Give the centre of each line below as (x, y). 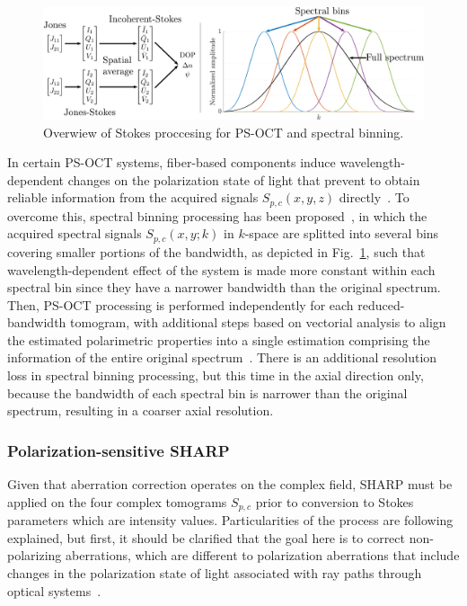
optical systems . (54, 590)
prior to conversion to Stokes (335, 501)
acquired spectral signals (75, 233)
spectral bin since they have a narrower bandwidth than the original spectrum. (224, 287)
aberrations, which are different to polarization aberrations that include (263, 555)
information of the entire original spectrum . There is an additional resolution (222, 357)
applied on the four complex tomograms (117, 501)
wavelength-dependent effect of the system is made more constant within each (221, 269)
